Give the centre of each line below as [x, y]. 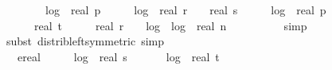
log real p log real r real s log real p [186, 10]
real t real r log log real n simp [170, 25]
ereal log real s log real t [118, 56]
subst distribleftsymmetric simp [85, 41]
